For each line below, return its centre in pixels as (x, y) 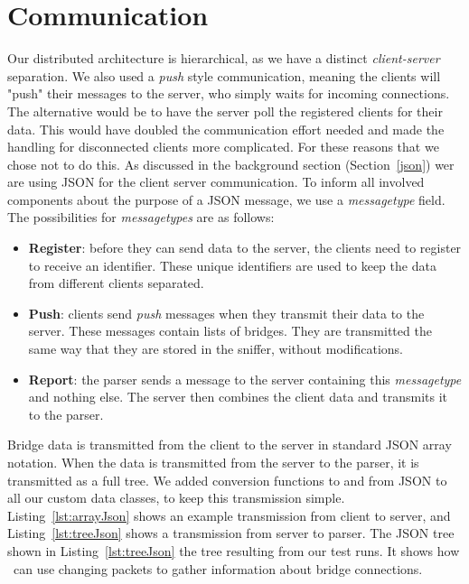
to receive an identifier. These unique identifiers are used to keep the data (232, 265)
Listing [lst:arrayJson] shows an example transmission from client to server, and (229, 515)
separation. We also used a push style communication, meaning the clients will (224, 75)
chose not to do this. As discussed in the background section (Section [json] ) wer (231, 164)
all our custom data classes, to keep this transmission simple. (176, 498)
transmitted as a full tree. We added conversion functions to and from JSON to (227, 480)
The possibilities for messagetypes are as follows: (141, 217)
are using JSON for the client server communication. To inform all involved (216, 182)
